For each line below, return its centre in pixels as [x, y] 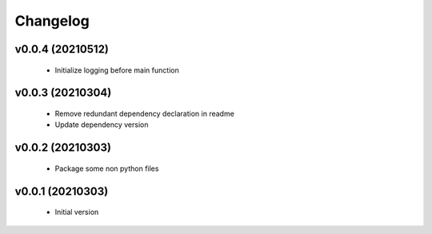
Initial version [77, 212]
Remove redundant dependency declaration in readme [145, 113]
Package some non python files [107, 169]
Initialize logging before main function [117, 70]
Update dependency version [102, 125]
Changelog [52, 21]
